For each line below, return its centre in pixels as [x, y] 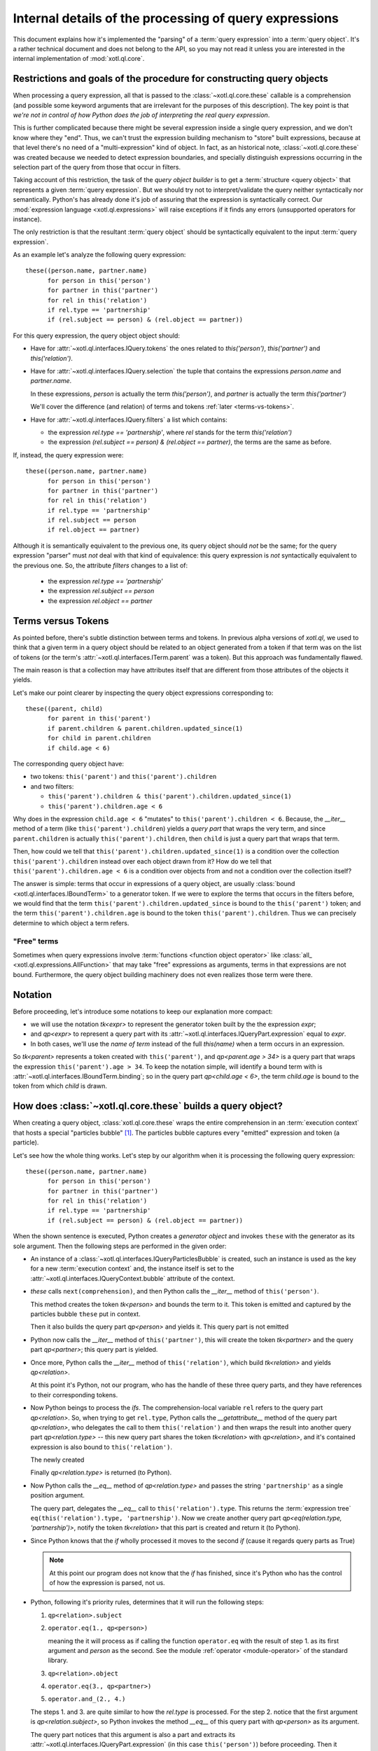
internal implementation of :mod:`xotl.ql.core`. [79, 59]
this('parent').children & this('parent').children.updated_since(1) [170, 796]
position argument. [58, 1495]
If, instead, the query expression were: [68, 455]
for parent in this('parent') [99, 719]
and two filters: [52, 786]
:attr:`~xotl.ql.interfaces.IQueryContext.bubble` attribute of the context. [133, 1278]
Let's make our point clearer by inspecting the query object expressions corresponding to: [143, 693]
